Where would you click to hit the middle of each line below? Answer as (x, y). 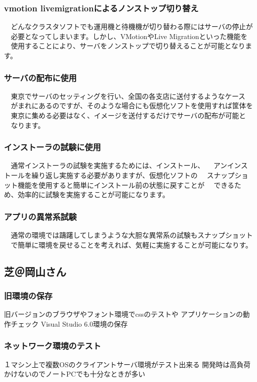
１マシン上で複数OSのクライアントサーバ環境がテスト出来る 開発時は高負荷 (127, 364)
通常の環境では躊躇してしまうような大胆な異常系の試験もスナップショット (132, 235)
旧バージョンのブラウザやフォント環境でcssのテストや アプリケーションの (124, 314)
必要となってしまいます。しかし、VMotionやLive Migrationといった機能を (129, 36)
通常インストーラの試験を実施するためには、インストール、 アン (119, 165)
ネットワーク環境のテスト (53, 346)
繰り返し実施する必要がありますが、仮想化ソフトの (114, 175)
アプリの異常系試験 (41, 216)
